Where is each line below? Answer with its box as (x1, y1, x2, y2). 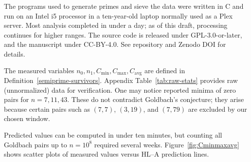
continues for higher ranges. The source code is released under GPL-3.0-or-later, (4, 29, 242, 40)
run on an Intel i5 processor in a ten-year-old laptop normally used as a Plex (4, 10, 233, 20)
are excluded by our (188, 103, 247, 114)
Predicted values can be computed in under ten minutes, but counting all (4, 129, 222, 140)
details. (4, 48, 25, 59)
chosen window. (4, 113, 50, 123)
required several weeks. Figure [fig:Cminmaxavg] (94, 139, 239, 149)
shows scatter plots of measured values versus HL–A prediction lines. (4, 149, 209, 159)
